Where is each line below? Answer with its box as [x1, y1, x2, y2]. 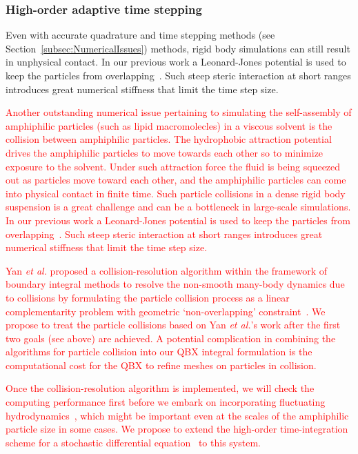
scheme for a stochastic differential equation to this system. [6, 435, 261, 449]
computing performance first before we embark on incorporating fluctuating [6, 395, 326, 409]
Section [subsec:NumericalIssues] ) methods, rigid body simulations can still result [6, 41, 350, 55]
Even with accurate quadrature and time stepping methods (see [6, 28, 275, 42]
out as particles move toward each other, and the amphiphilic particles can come [6, 172, 346, 187]
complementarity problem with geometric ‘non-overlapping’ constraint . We [6, 304, 326, 318]
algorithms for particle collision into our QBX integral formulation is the [6, 344, 312, 359]
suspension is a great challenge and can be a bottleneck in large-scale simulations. [6, 199, 351, 214]
